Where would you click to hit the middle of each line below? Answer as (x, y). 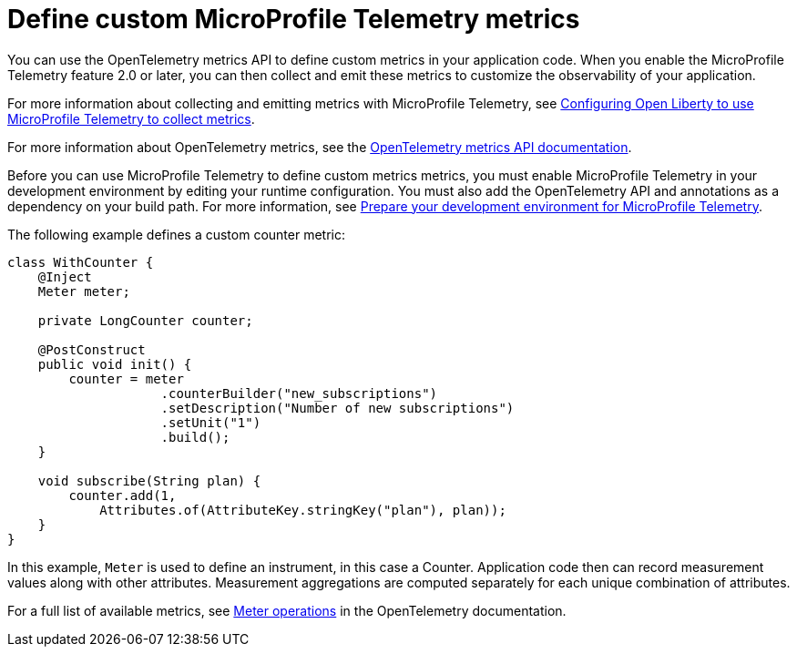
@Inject (65, 276)
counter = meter (126, 378)
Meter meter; (84, 291)
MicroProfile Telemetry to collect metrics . (131, 118)
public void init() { (115, 364)
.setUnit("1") (211, 422)
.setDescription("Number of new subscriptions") (337, 408)
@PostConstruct (92, 349)
